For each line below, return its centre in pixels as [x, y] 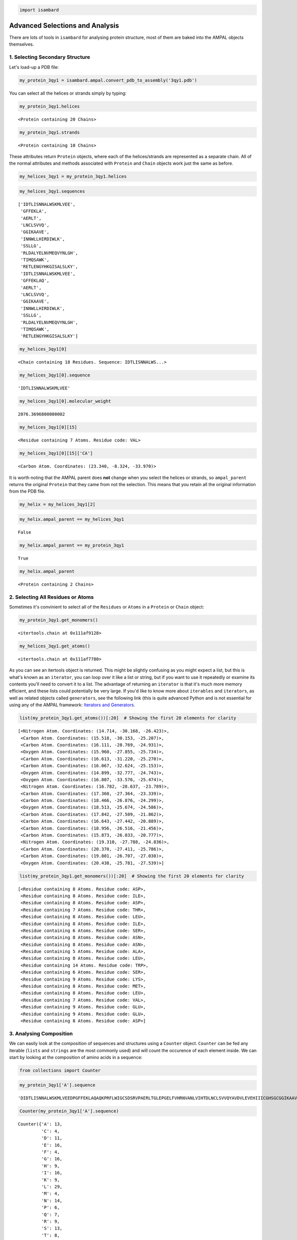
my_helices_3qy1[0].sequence [55, 375]
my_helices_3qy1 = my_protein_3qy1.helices [73, 177]
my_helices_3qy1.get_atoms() [55, 646]
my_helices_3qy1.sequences [52, 191]
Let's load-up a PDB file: [34, 67]
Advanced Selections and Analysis [64, 26]
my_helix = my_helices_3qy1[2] [58, 504]
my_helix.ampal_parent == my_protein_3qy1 [72, 545]
